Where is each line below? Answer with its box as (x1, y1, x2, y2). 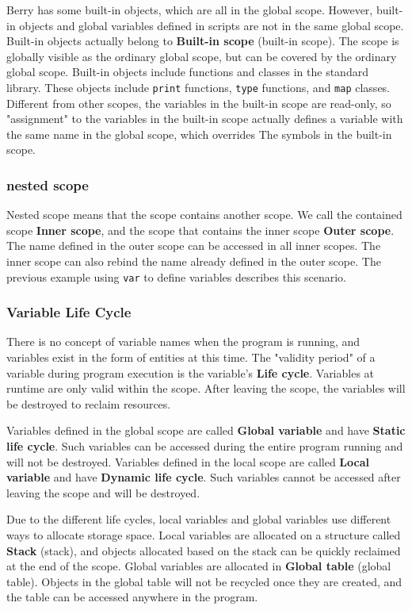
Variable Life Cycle (6, 302, 132, 322)
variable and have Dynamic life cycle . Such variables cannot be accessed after (6, 469, 401, 485)
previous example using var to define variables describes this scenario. (6, 268, 346, 285)
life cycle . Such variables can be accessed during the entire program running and (6, 438, 403, 455)
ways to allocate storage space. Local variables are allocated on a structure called (6, 527, 401, 543)
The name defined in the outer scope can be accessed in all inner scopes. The (6, 237, 381, 254)
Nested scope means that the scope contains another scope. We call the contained (6, 206, 402, 223)
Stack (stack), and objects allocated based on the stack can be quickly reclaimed (6, 542, 401, 558)
